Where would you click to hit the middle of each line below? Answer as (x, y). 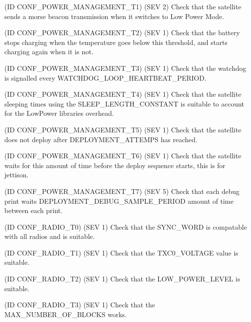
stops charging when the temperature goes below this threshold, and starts (116, 42)
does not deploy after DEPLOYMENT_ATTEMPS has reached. (101, 139)
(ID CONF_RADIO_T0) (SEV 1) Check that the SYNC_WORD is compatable (126, 226)
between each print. (34, 210)
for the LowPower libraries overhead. (59, 113)
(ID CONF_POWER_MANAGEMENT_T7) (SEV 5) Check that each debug (122, 191)
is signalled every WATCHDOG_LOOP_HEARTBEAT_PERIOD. (106, 77)
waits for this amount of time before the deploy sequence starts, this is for (115, 165)
